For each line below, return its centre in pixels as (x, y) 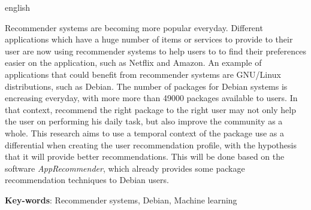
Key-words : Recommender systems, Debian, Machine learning (121, 200)
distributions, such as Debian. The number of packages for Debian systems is (146, 86)
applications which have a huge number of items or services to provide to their (149, 39)
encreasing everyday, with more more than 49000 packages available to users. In (151, 98)
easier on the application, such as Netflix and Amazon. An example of (133, 63)
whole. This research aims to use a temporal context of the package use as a (144, 133)
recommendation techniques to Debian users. (87, 180)
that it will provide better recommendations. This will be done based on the (145, 156)
